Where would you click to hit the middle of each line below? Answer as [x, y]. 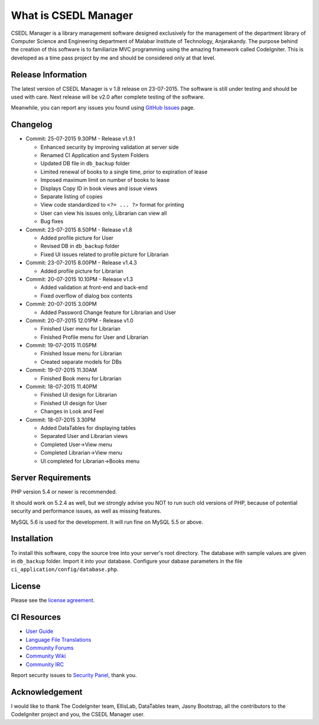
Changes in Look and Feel [72, 412]
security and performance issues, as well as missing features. [86, 511]
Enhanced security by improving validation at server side [110, 147]
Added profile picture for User [77, 238]
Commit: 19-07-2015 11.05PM [61, 345]
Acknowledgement [47, 692]
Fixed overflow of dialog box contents [87, 296]
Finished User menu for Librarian [81, 329]
